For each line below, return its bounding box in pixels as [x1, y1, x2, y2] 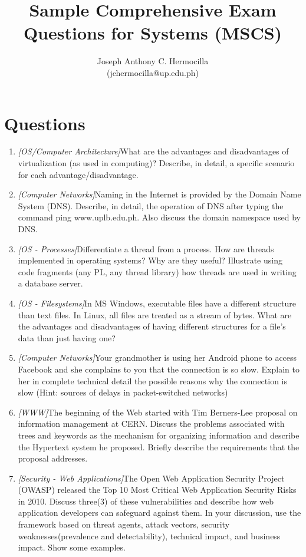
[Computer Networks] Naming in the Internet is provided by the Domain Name [18, 188, 301, 200]
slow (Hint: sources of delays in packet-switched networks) [18, 386, 228, 398]
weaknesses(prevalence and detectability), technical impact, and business [18, 529, 281, 542]
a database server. [18, 277, 83, 289]
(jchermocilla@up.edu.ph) [106, 66, 199, 78]
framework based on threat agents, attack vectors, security [18, 518, 230, 530]
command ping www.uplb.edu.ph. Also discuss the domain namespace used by [18, 211, 301, 223]
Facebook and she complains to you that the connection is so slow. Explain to [18, 362, 300, 375]
